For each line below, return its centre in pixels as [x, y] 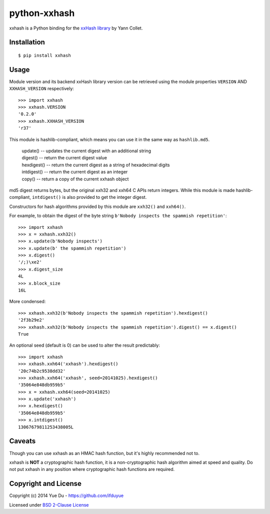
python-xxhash [42, 13]
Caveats [22, 441]
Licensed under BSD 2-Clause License [49, 505]
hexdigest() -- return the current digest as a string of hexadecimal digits [96, 165]
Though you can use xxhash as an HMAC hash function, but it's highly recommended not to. [104, 453]
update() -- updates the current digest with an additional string [86, 151]
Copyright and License [45, 484]
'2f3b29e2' [31, 320]
